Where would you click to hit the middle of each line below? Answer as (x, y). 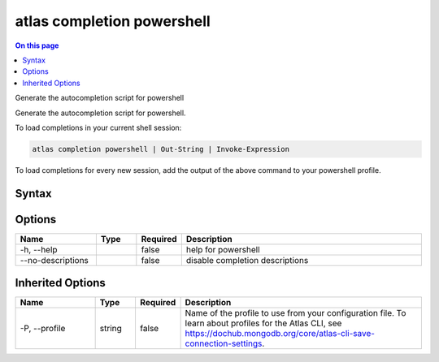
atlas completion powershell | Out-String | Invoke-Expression (161, 149)
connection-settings (224, 343)
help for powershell (223, 249)
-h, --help (39, 249)
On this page (37, 45)
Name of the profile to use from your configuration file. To (296, 313)
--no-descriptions (54, 260)
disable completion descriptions (247, 260)
